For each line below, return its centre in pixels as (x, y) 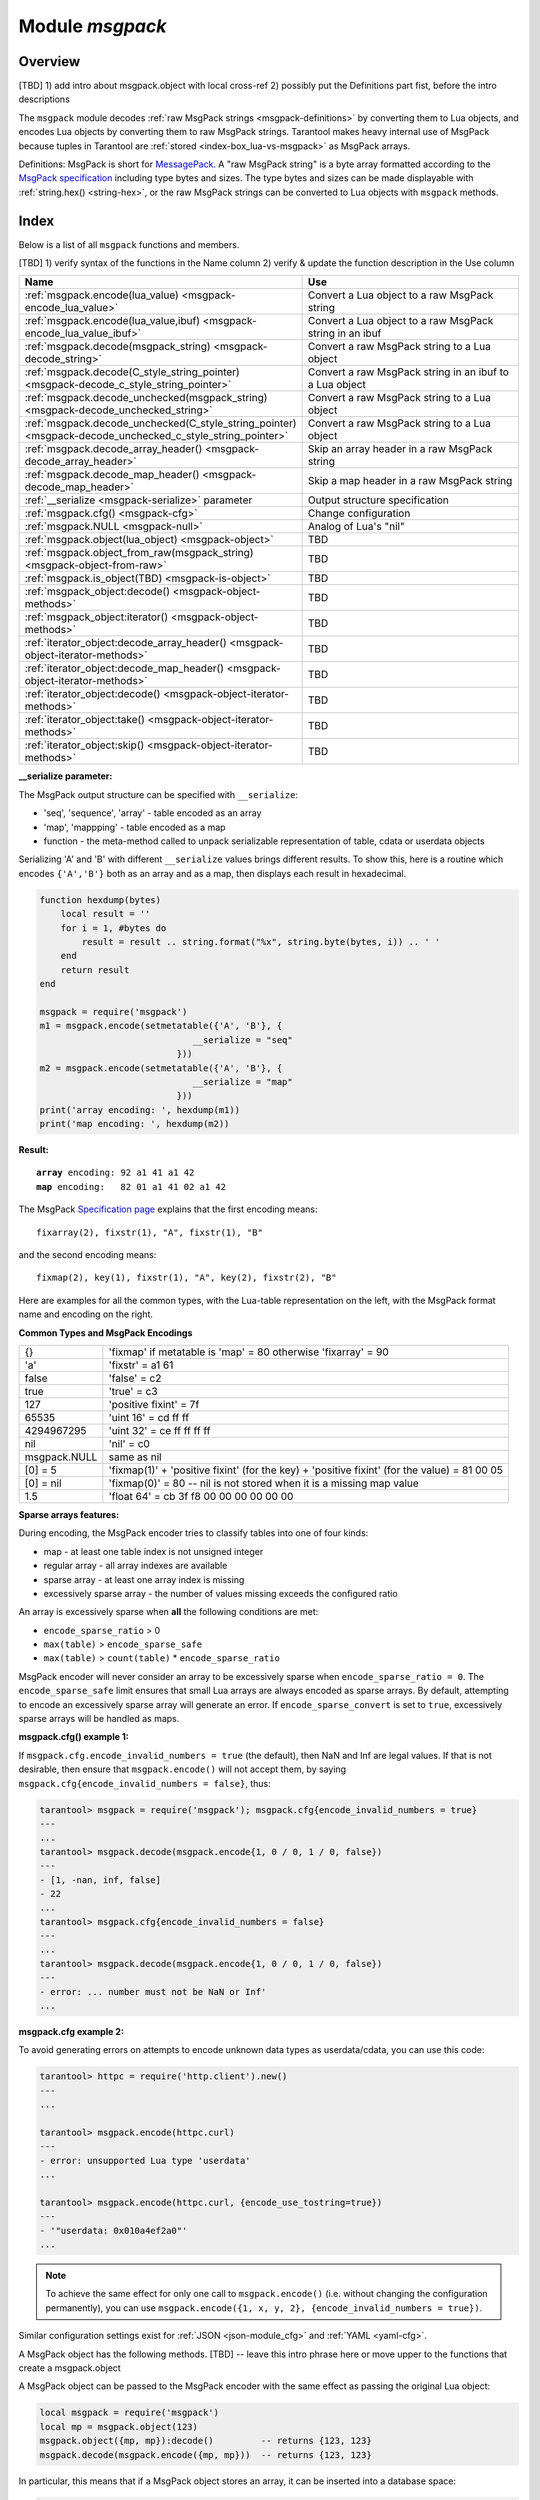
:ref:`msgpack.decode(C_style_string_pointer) (132, 372)
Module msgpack (92, 26)
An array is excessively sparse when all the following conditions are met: (168, 1612)
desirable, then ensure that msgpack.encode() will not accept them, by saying (182, 1769)
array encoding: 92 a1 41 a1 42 (115, 1173)
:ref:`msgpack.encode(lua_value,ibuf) (112, 321)
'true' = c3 (133, 1391)
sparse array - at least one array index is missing (144, 1579)
